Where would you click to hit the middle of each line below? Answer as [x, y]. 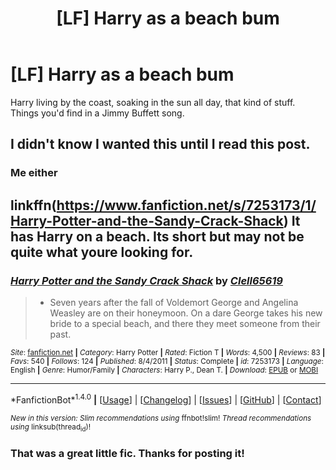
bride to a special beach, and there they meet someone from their [185, 323]
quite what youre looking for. [102, 252]
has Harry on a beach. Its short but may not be [157, 236]
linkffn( [33, 205]
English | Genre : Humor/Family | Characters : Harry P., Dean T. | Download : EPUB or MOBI [164, 370]
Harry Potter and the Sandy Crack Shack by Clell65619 [146, 280]
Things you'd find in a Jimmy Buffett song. [97, 113]
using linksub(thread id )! [50, 427]
